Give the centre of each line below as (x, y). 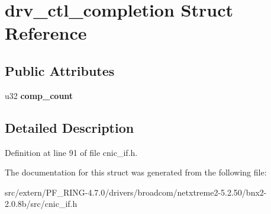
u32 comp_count (39, 95)
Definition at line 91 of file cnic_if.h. (71, 152)
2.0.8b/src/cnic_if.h (41, 204)
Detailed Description (70, 127)
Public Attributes (60, 70)
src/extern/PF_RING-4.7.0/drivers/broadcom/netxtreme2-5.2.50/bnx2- (136, 192)
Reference (46, 33)
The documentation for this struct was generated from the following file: (136, 172)
